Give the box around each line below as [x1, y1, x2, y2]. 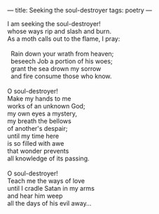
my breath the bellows [7, 117, 71, 125]
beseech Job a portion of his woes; [10, 57, 113, 65]
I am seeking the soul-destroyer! [7, 20, 102, 27]
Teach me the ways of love [7, 177, 85, 185]
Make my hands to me [7, 94, 71, 103]
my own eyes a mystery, [7, 109, 78, 118]
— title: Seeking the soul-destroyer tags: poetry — [7, 6, 153, 14]
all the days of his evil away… [7, 199, 92, 207]
